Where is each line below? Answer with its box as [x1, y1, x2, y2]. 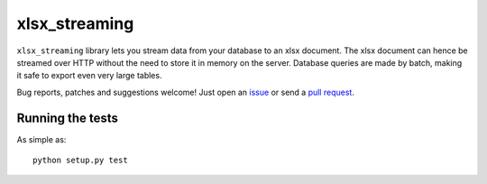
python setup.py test [32, 155, 128, 166]
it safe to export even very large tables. [16, 70, 162, 81]
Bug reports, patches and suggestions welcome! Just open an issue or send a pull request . [16, 87, 355, 97]
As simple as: [16, 133, 67, 144]
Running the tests [16, 110, 119, 125]
